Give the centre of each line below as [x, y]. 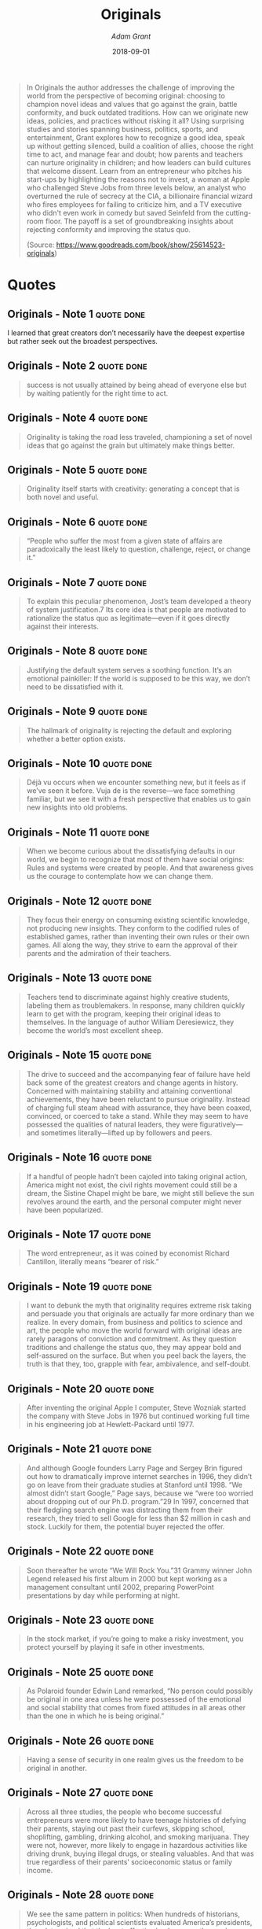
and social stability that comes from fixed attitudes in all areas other [136, 1708]
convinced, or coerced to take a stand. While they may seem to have [137, 1116]
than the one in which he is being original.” [95, 1716]
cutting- [238, 212]
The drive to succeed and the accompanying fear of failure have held [138, 1074]
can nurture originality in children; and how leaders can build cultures [139, 162]
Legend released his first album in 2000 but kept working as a [127, 1578]
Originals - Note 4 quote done [78, 418]
